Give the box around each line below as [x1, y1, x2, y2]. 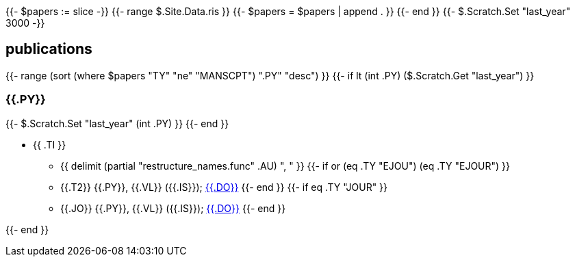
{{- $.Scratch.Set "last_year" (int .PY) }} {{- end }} [5, 117, 229, 129]
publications [5, 40, 92, 58]
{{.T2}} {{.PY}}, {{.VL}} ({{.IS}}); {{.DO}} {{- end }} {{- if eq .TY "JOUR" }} [60, 181, 388, 193]
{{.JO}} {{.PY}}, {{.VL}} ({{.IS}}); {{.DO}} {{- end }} [60, 202, 286, 214]
